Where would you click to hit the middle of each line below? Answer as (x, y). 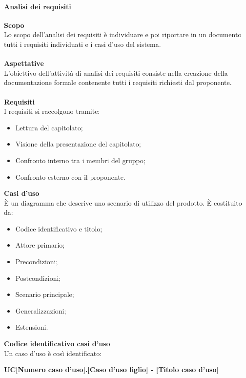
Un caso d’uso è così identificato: (53, 353)
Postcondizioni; (38, 278)
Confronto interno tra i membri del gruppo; (80, 160)
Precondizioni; (37, 262)
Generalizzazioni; (41, 310)
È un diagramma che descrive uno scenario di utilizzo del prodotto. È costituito (123, 202)
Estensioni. (32, 327)
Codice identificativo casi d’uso (57, 344)
